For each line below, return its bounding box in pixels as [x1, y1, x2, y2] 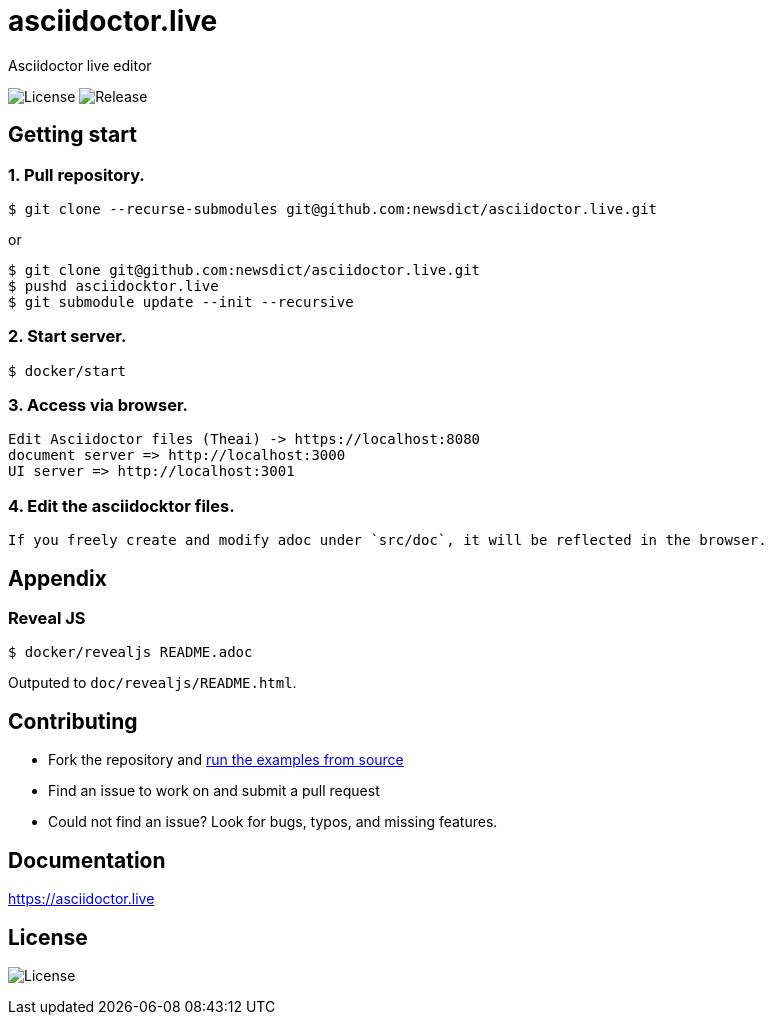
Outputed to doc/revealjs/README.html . [8, 674, 297, 692]
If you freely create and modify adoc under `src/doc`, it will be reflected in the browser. [8, 532, 767, 549]
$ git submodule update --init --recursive [8, 293, 354, 310]
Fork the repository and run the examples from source [48, 751, 404, 769]
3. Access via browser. [8, 395, 188, 416]
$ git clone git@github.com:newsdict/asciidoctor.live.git [8, 261, 481, 278]
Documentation [8, 847, 166, 873]
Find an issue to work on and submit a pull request [48, 782, 380, 800]
